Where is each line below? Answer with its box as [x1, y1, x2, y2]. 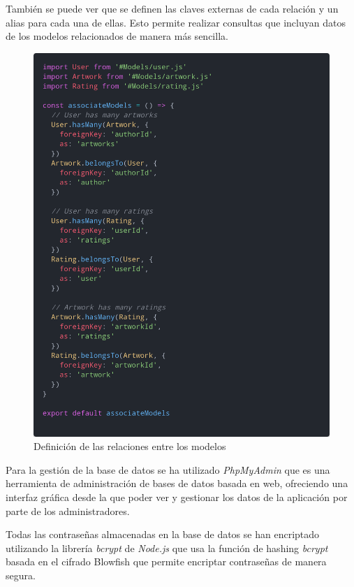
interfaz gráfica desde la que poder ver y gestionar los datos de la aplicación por [6, 490, 348, 505]
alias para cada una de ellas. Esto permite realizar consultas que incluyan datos [6, 15, 346, 29]
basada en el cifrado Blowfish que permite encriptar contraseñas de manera [6, 554, 327, 569]
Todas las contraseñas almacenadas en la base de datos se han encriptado [6, 527, 320, 542]
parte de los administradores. [6, 503, 130, 518]
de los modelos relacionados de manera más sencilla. [6, 29, 228, 43]
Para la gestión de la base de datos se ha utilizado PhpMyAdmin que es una [6, 462, 330, 477]
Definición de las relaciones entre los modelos [34, 439, 226, 454]
